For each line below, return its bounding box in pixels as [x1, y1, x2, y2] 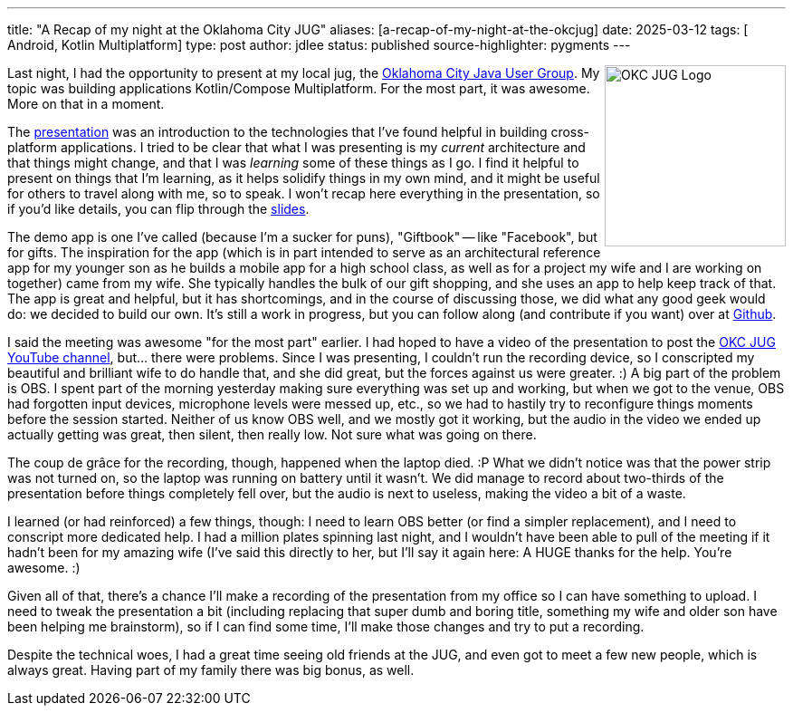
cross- [550, 124, 590, 140]
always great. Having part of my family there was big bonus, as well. [7, 662, 415, 678]
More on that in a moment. [7, 96, 165, 111]
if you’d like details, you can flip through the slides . [7, 201, 310, 217]
